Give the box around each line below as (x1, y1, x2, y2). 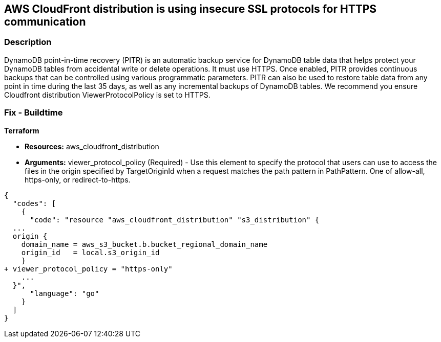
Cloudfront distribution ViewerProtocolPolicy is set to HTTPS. (4, 90, 211, 99)
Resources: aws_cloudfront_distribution (25, 142, 159, 151)
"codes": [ (12, 199, 56, 208)
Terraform (4, 126, 39, 135)
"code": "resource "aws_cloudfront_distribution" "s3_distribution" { (30, 215, 320, 224)
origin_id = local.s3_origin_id (21, 248, 160, 257)
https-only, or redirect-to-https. (25, 175, 131, 184)
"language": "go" (30, 289, 99, 298)
